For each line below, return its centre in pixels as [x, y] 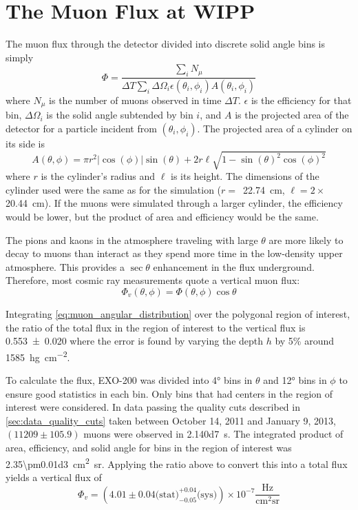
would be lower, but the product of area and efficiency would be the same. [162, 216]
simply [20, 57]
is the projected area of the [292, 115]
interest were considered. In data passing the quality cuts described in [153, 407]
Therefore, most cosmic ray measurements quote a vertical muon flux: [153, 280]
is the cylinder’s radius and [98, 176]
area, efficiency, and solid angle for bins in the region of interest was [149, 447]
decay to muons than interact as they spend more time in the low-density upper [174, 253]
